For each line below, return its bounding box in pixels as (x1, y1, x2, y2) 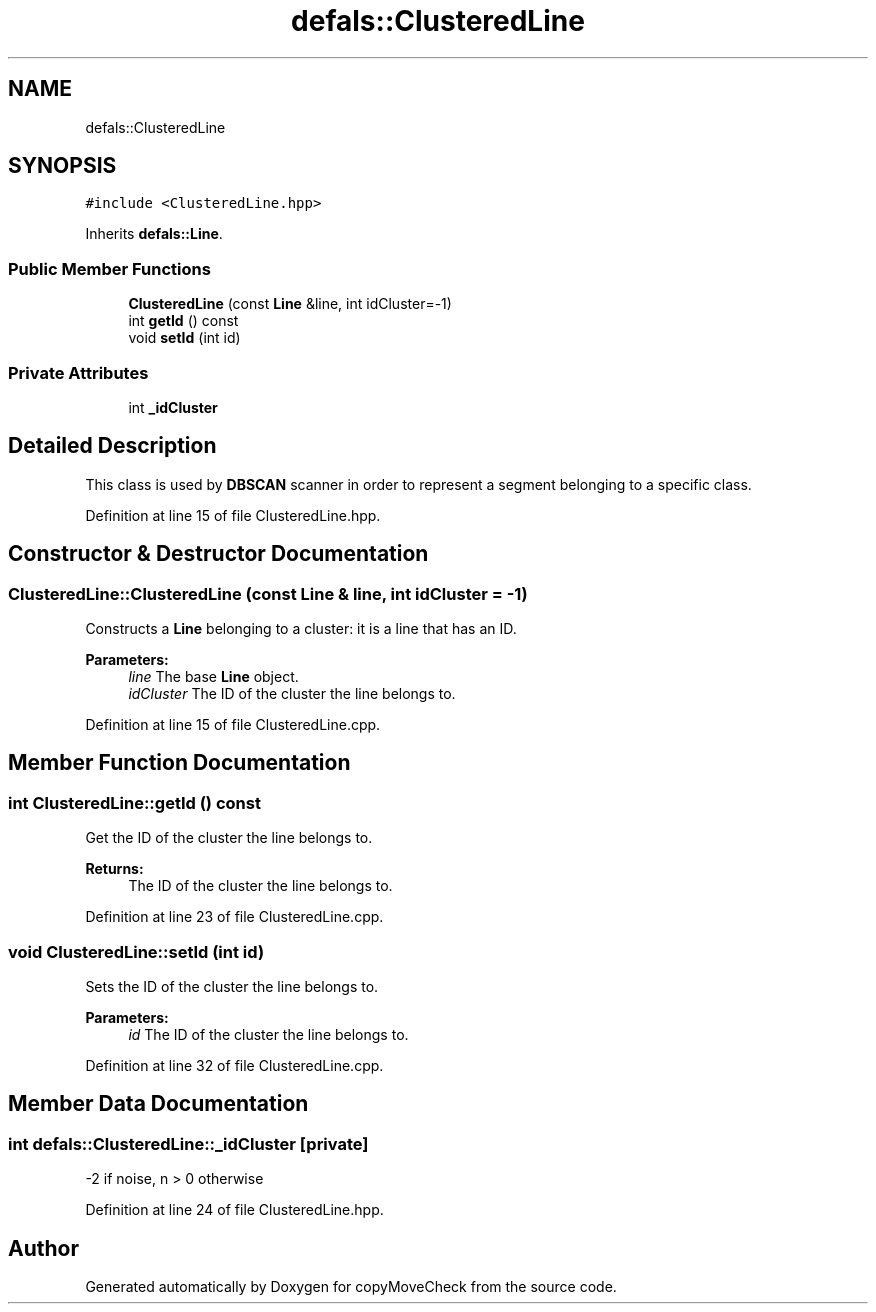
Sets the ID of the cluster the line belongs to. (85, 977, 379, 995)
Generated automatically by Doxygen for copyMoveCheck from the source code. (85, 1278, 617, 1296)
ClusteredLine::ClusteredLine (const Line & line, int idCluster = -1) (8, 583, 528, 604)
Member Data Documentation (8, 1091, 309, 1117)
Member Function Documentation (8, 750, 351, 776)
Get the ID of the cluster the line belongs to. (85, 829, 373, 847)
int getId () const (128, 312, 239, 330)
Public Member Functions (8, 258, 211, 279)
